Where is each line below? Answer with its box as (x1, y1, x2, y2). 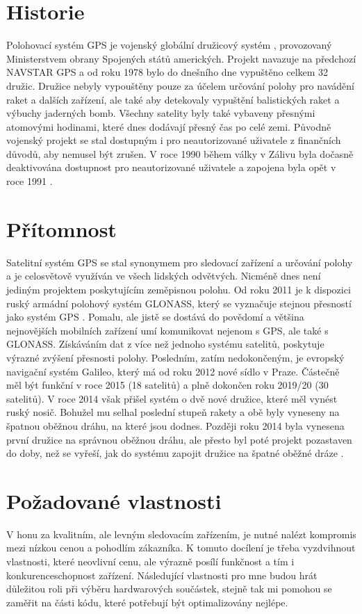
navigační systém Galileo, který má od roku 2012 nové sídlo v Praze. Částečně (6, 364, 340, 378)
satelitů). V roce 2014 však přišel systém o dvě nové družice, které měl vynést (6, 391, 338, 405)
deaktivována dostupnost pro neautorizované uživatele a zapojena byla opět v (6, 160, 336, 175)
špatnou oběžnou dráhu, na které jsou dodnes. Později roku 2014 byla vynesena (6, 418, 345, 433)
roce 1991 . (6, 174, 53, 188)
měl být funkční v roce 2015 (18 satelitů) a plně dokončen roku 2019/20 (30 (6, 378, 329, 392)
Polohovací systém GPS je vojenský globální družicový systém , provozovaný (6, 38, 332, 52)
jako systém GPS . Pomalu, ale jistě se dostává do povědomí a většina (6, 309, 304, 324)
